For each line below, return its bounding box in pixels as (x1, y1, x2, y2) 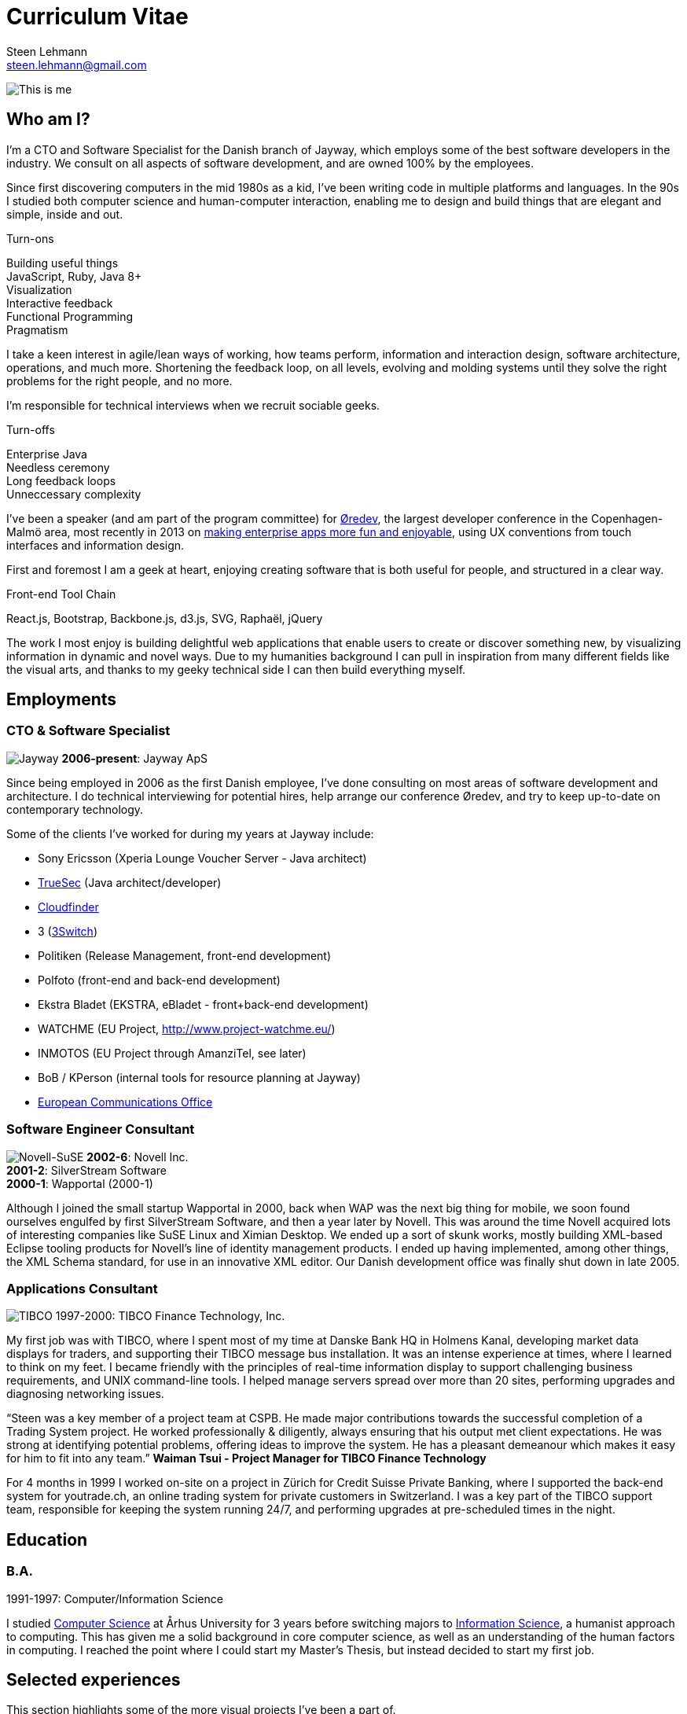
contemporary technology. (6, 802, 144, 816)
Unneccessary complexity (6, 487, 141, 501)
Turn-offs (6, 422, 55, 436)
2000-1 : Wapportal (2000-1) (6, 1176, 153, 1190)
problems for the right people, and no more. (6, 373, 233, 388)
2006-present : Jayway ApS (61, 751, 208, 765)
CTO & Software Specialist (6, 723, 171, 739)
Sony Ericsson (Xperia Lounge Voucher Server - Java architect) (38, 851, 367, 865)
